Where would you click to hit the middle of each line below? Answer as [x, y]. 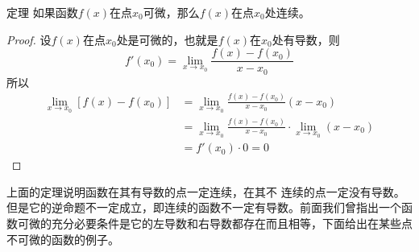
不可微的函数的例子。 [63, 239]
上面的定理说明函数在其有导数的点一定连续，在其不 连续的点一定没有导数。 [206, 191]
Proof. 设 [29, 39]
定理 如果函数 [42, 12]
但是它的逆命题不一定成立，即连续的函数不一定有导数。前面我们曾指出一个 [204, 207]
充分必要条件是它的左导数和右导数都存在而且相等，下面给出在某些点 [232, 223]
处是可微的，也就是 [167, 39]
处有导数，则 [306, 39]
